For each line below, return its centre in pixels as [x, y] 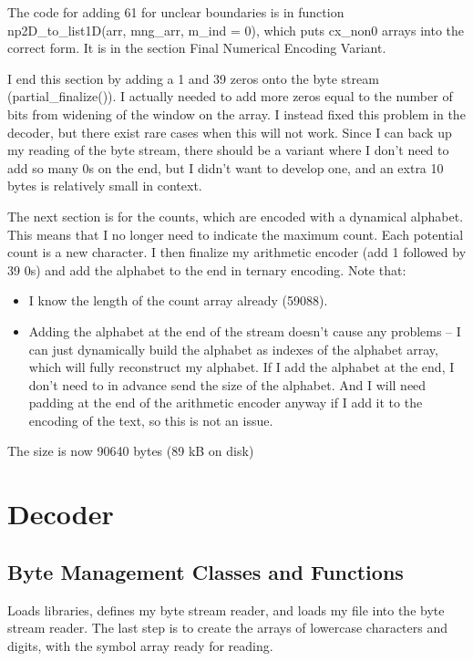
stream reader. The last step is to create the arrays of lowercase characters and [228, 628]
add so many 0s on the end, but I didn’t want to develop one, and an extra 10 [226, 167]
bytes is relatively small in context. [105, 186]
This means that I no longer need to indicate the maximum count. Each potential [236, 234]
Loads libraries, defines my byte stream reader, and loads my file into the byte [226, 609]
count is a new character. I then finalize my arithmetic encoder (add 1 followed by [237, 252]
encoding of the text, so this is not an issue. [151, 420]
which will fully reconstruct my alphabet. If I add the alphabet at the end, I [242, 367]
